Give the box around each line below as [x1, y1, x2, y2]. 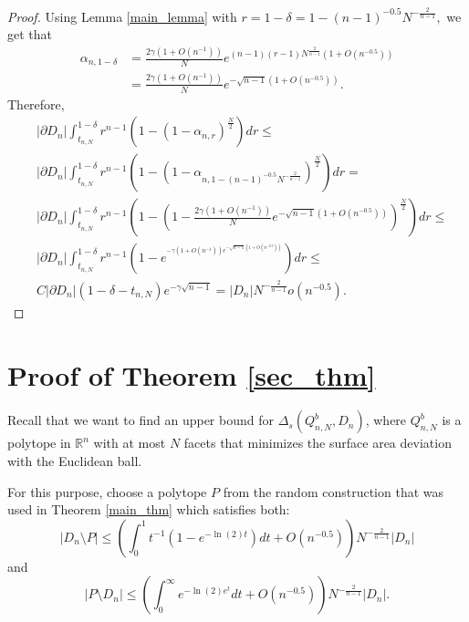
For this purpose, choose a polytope [7, 482, 207, 501]
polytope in [7, 433, 71, 452]
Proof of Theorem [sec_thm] [7, 356, 376, 393]
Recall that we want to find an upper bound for [7, 410, 274, 430]
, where [365, 410, 407, 430]
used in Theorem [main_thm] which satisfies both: [7, 500, 290, 519]
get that [7, 25, 52, 44]
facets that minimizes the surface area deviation [183, 433, 452, 452]
